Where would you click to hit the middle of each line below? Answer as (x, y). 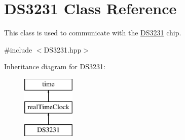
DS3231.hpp (63, 49)
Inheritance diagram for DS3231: (55, 66)
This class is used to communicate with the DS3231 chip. (93, 33)
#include (18, 49)
